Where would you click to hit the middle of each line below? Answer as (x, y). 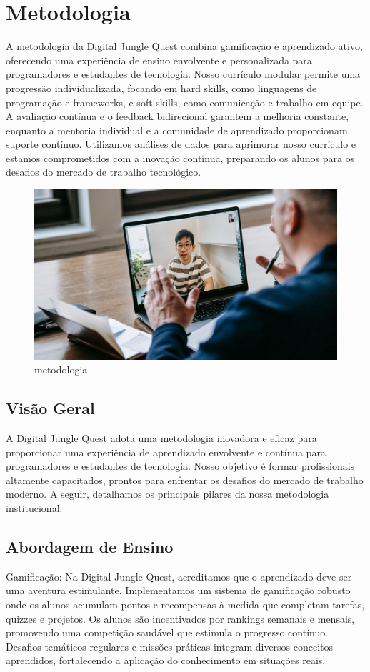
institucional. (34, 507)
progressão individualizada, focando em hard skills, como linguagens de (161, 87)
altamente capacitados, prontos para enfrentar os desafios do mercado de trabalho (185, 480)
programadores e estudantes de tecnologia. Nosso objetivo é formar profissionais (180, 466)
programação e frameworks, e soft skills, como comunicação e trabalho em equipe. (185, 102)
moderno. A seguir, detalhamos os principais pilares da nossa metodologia (167, 494)
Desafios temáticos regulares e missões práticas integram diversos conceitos (170, 646)
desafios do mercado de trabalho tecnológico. (104, 172)
